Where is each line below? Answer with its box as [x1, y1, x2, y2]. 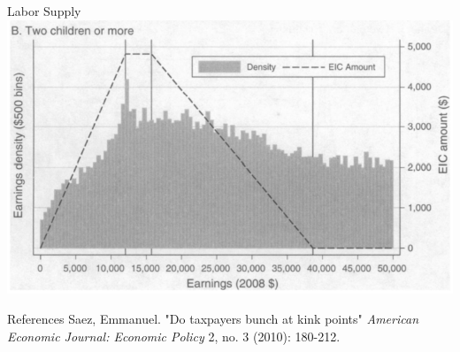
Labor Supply [7, 2, 81, 19]
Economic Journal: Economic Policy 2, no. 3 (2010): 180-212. [7, 326, 341, 345]
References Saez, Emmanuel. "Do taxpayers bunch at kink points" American [7, 309, 419, 327]
